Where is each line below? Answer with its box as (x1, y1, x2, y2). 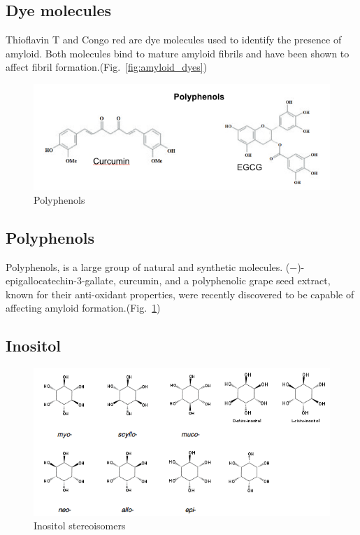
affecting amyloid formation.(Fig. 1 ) (6, 300, 161, 315)
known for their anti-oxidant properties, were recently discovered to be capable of (6, 286, 354, 301)
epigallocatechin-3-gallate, (6, 273, 116, 288)
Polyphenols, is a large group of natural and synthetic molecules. (6, 259, 283, 274)
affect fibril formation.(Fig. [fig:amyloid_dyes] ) (6, 60, 208, 74)
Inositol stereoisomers (34, 518, 126, 533)
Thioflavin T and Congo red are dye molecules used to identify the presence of (6, 32, 342, 47)
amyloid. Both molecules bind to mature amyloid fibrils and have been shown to (6, 46, 350, 60)
